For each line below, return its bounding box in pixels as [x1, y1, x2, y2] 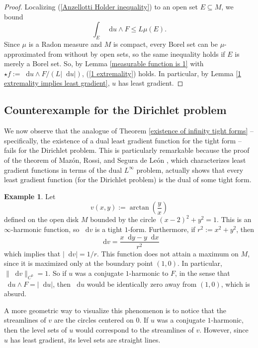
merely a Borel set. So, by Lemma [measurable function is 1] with [4, 58, 204, 69]
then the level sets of [4, 324, 67, 335]
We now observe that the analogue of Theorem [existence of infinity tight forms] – [4, 125, 254, 136]
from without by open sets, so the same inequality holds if [48, 48, 225, 59]
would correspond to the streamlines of [75, 324, 194, 335]
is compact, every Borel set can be [113, 38, 218, 49]
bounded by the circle [90, 214, 156, 225]
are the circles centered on [54, 315, 134, 325]
